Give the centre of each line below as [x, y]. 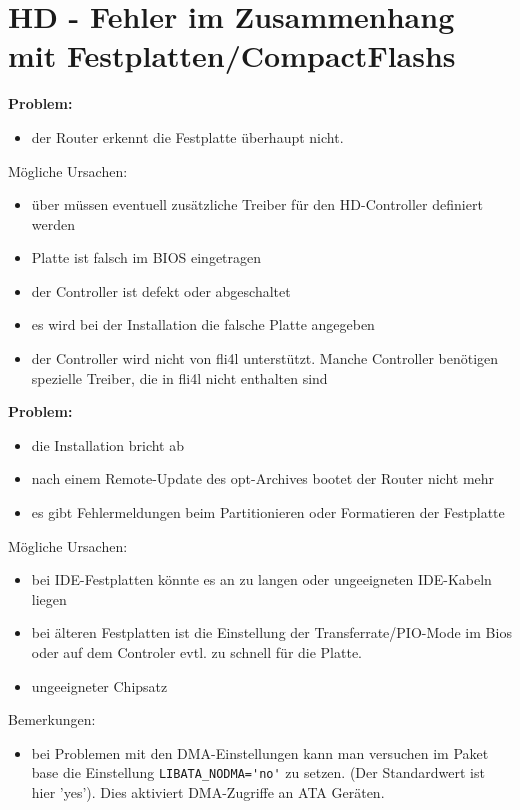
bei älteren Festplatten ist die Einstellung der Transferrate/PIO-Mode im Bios [271, 632]
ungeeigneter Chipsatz [99, 685]
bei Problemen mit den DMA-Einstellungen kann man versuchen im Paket [260, 752]
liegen [49, 598]
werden [53, 223]
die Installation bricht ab [107, 444]
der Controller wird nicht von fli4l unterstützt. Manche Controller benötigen [265, 358]
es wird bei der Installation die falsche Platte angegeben [203, 324]
